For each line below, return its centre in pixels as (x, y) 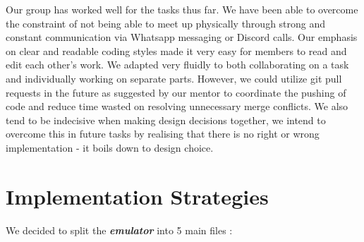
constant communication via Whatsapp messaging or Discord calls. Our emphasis (182, 37)
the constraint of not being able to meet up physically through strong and (166, 23)
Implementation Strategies (137, 196)
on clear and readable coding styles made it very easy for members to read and (176, 50)
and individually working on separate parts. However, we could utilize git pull (174, 78)
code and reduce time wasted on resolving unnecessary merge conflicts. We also (177, 106)
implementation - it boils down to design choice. (110, 147)
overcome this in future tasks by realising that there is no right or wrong (163, 134)
